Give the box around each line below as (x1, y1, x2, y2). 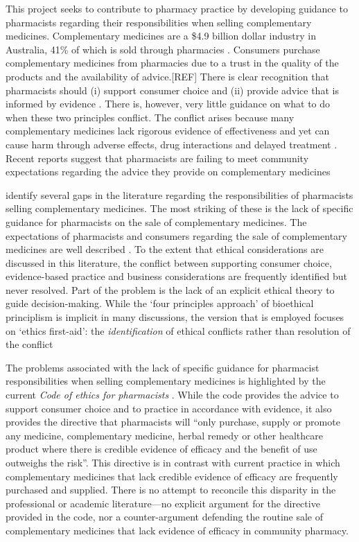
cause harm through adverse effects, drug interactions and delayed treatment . (6, 137, 338, 151)
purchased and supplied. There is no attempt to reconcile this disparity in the (6, 482, 336, 497)
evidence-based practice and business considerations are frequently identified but (6, 269, 347, 283)
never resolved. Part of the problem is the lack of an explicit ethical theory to (6, 282, 335, 297)
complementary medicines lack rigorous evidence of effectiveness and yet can (6, 123, 330, 138)
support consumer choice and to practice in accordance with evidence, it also (6, 401, 332, 415)
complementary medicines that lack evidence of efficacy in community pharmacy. (6, 523, 349, 537)
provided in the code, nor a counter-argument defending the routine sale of (6, 509, 324, 524)
